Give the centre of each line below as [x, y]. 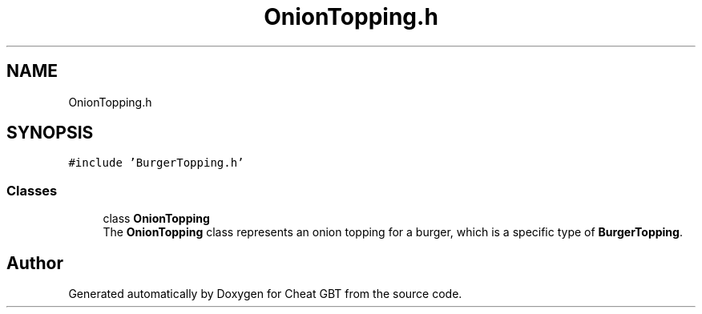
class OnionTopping [156, 219]
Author [35, 263]
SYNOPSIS [50, 133]
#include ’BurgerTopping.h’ [156, 163]
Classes [32, 190]
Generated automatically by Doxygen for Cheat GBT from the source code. [265, 294]
